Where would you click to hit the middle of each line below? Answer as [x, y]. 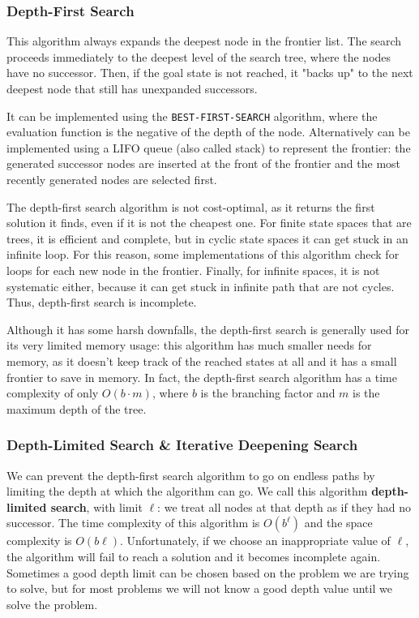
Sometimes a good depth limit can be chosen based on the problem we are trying [208, 572]
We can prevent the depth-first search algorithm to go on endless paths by [191, 475]
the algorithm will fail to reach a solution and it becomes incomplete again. [194, 556]
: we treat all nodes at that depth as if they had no [284, 506]
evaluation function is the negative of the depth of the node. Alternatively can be [208, 132]
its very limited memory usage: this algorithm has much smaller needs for [189, 345]
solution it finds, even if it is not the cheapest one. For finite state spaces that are [209, 223]
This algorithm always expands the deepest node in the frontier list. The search [204, 41]
